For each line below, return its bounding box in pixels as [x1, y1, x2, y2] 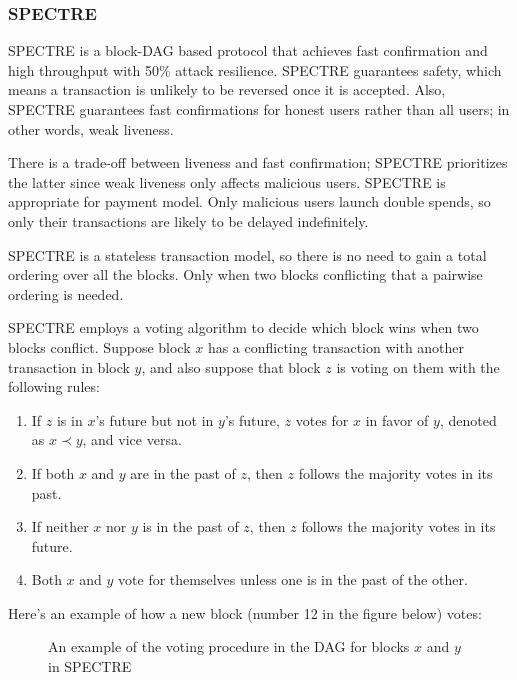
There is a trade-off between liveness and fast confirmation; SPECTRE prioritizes [8, 152, 508, 173]
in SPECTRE [48, 656, 132, 677]
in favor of [365, 409, 429, 430]
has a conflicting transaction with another [207, 336, 465, 357]
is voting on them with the [336, 356, 500, 377]
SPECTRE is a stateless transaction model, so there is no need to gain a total [8, 244, 487, 265]
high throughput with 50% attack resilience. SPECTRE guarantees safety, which [8, 59, 502, 80]
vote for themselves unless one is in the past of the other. [118, 569, 468, 590]
